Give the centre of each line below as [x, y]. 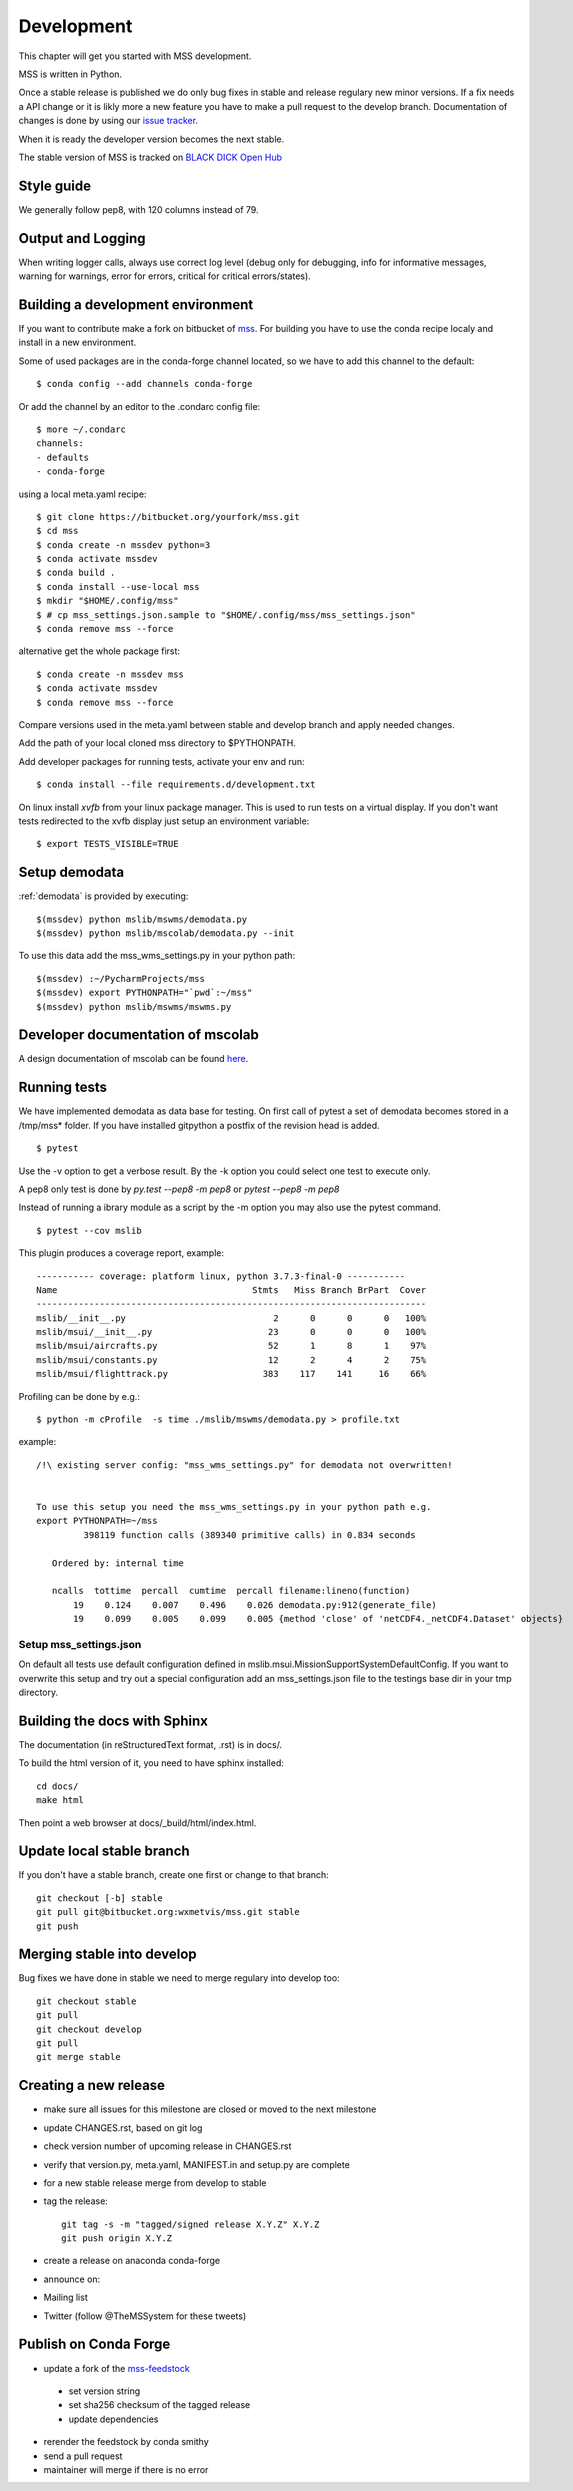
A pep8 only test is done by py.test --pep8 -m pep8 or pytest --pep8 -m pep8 [179, 1189]
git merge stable [78, 2057]
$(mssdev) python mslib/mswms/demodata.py [142, 919]
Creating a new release [91, 2085]
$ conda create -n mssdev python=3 [123, 544]
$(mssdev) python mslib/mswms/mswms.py [134, 1006]
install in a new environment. [77, 342]
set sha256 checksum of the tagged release [159, 2405]
